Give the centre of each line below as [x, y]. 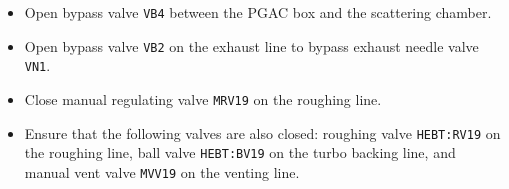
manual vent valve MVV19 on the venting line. [162, 171]
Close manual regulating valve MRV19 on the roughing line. [203, 98]
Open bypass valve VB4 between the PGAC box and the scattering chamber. [258, 12]
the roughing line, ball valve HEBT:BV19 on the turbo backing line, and [240, 152]
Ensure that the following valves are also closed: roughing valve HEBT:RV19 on [262, 132]
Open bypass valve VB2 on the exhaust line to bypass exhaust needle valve [251, 45]
